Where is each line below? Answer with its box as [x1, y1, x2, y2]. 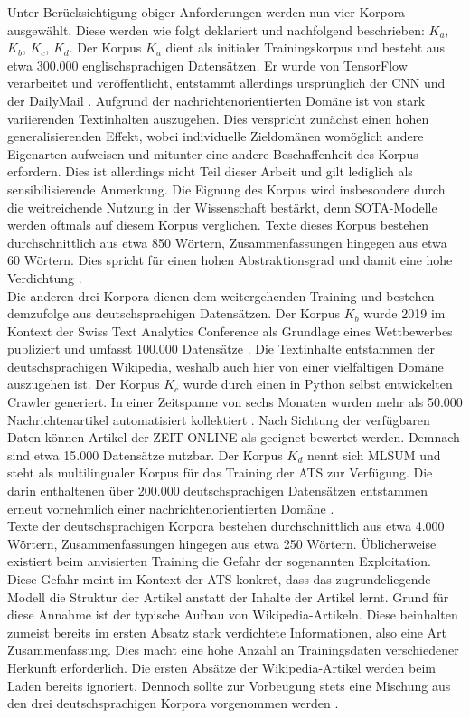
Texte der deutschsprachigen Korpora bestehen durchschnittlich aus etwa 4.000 [7, 516, 445, 535]
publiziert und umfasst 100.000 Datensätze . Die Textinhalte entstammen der [7, 339, 435, 358]
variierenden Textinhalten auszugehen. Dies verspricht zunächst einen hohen [7, 109, 429, 128]
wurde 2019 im [363, 304, 446, 323]
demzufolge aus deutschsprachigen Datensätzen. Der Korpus [7, 304, 340, 323]
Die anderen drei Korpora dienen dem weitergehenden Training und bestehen [7, 286, 435, 305]
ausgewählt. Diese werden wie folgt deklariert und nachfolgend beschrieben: [7, 20, 425, 39]
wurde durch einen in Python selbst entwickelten [183, 374, 453, 393]
